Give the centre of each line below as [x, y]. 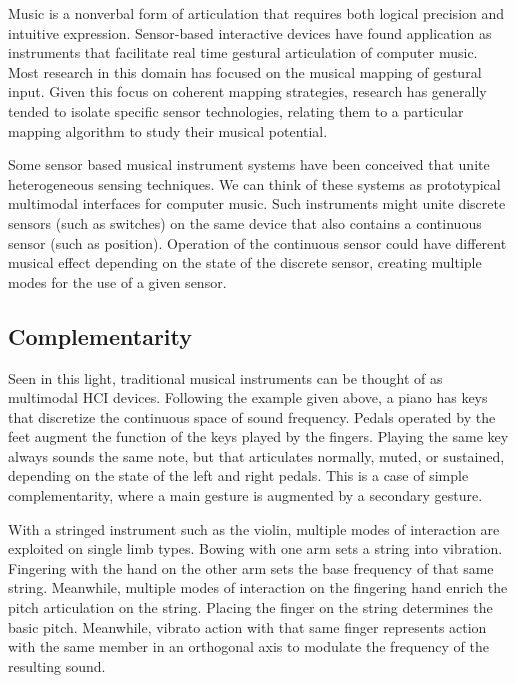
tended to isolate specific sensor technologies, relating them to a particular [236, 110]
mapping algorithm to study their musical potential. [168, 130]
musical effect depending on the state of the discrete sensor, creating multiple [245, 262]
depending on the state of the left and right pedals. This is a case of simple [238, 475]
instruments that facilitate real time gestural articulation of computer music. [243, 52]
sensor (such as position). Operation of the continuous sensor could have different [257, 242]
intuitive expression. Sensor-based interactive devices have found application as [250, 32]
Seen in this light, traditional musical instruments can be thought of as [225, 377]
